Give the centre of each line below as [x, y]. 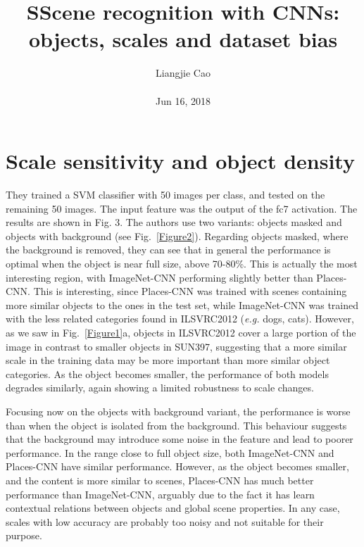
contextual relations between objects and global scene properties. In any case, [173, 508]
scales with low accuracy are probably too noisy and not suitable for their [165, 521]
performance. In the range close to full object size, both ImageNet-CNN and [170, 452]
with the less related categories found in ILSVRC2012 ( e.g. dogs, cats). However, [180, 319]
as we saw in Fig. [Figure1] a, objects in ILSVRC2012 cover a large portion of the [181, 332]
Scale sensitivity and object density [180, 161]
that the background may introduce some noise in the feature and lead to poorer [180, 439]
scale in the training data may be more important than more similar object [168, 360]
